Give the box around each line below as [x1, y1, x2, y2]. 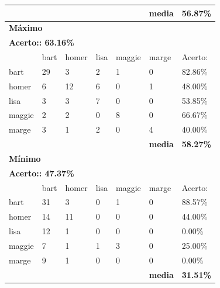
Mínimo [9, 152, 41, 164]
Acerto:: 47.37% [9, 166, 74, 179]
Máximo [9, 22, 43, 34]
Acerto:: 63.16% [9, 36, 74, 48]
